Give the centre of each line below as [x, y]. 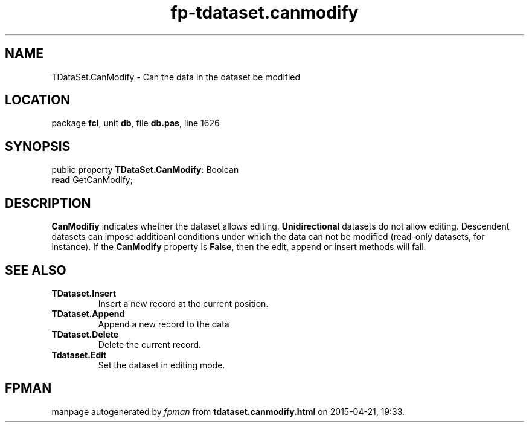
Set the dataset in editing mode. [162, 365]
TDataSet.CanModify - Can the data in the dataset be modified [176, 77]
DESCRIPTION [48, 203]
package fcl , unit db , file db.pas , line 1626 [136, 123]
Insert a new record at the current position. [183, 303]
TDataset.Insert [84, 293]
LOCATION [38, 100]
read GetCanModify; [92, 180]
